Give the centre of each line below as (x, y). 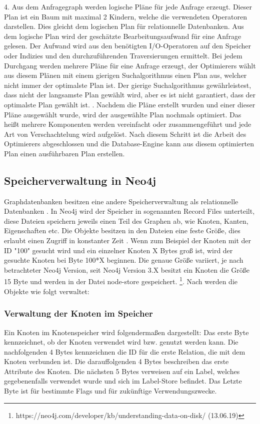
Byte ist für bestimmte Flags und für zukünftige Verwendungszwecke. (110, 391)
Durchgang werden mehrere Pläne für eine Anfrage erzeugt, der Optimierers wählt (130, 65)
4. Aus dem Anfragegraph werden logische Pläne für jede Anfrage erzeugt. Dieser (128, 6)
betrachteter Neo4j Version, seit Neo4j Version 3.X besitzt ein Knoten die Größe (127, 269)
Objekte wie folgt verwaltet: (47, 291)
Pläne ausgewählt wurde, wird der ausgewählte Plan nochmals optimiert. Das (123, 114)
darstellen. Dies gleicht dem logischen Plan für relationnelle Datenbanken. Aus (124, 26)
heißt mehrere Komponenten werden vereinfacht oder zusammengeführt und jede (128, 124)
